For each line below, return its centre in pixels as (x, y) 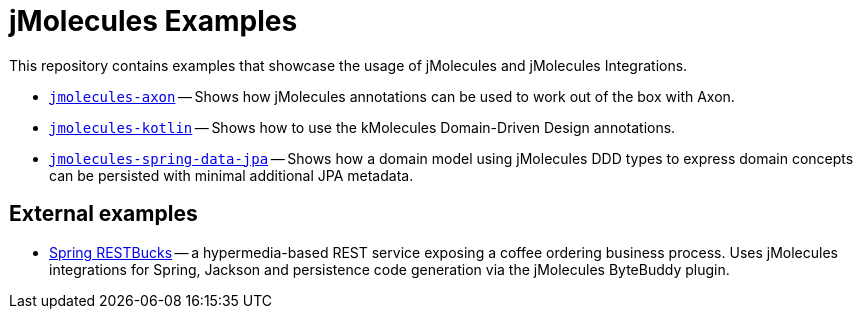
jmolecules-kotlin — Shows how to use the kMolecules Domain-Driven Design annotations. (362, 127)
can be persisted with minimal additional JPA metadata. (231, 175)
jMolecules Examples (153, 21)
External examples (103, 214)
